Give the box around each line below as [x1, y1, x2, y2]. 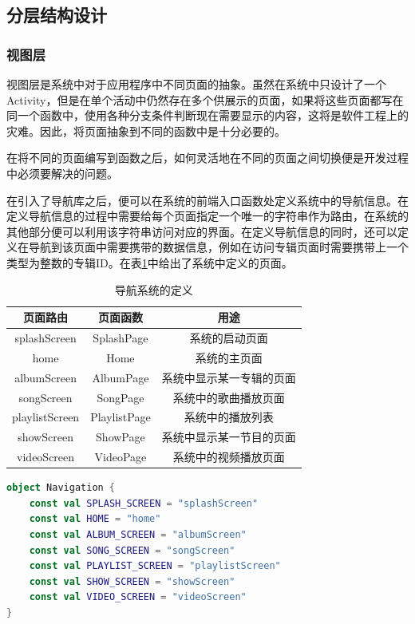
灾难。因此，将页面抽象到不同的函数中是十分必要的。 [6, 122, 286, 139]
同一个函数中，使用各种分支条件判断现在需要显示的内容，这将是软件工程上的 [6, 107, 409, 124]
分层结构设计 [6, 2, 107, 27]
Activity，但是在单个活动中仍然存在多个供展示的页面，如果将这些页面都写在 [6, 91, 404, 108]
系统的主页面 [195, 349, 263, 365]
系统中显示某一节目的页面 [161, 429, 296, 445]
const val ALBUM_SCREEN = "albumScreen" [29, 528, 247, 540]
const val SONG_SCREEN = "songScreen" [29, 544, 235, 556]
